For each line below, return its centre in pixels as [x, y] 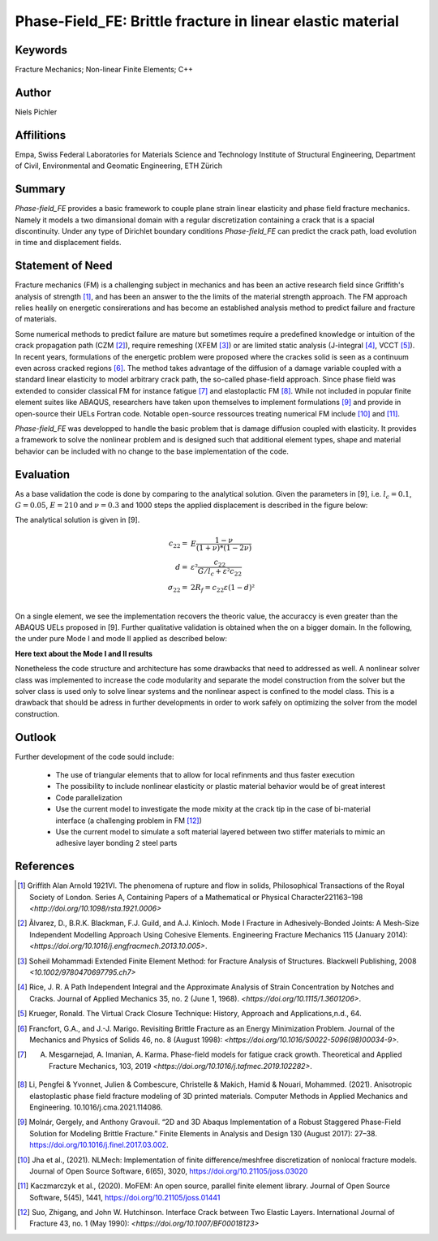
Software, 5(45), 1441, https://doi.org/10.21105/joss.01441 [125, 1197]
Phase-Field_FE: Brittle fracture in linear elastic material [207, 21]
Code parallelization [89, 797]
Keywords [41, 50]
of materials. [36, 319]
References [45, 866]
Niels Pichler [36, 112]
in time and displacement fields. [68, 243]
